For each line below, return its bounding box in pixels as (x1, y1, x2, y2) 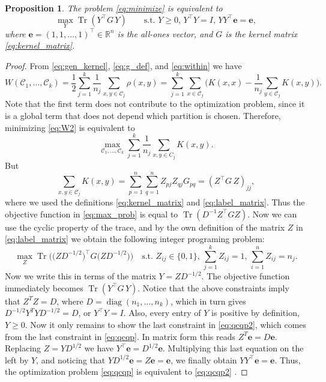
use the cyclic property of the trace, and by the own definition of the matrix (5, 220, 285, 233)
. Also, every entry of (123, 306, 201, 319)
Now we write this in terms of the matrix (5, 270, 156, 282)
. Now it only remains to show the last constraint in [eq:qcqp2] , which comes (25, 318, 307, 330)
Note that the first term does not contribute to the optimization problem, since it (5, 97, 305, 110)
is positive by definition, (211, 306, 300, 319)
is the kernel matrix (225, 27, 298, 40)
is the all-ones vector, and (117, 27, 213, 40)
